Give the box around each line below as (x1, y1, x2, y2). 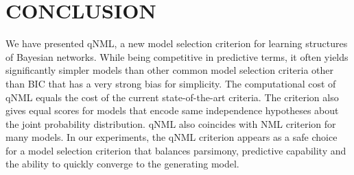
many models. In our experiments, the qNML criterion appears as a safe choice (5, 130, 338, 144)
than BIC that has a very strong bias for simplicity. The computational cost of (5, 76, 336, 90)
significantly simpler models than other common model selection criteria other (5, 63, 334, 77)
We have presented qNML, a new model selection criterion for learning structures (5, 36, 348, 51)
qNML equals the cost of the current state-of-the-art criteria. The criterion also (5, 90, 339, 104)
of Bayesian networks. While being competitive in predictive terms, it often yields (5, 49, 349, 64)
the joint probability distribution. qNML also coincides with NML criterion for (5, 116, 336, 131)
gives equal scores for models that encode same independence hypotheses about (5, 103, 339, 118)
